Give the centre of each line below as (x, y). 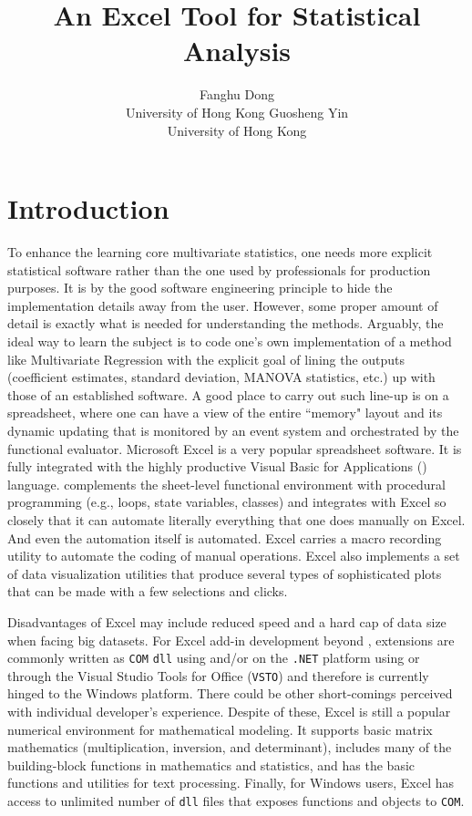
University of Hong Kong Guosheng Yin (237, 112)
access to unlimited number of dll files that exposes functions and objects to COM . (236, 800)
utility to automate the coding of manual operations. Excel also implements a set (234, 556)
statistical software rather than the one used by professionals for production (219, 269)
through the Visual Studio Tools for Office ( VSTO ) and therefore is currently (218, 675)
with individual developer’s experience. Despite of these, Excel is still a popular (229, 711)
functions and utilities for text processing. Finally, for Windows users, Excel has (231, 783)
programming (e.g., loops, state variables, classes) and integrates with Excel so (227, 502)
